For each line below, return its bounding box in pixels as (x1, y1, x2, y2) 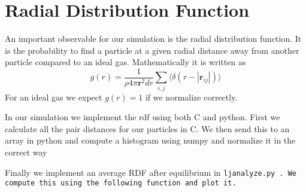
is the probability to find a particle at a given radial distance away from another (5, 44, 299, 56)
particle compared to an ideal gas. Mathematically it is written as (5, 56, 246, 68)
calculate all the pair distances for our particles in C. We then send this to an (5, 122, 290, 135)
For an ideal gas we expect (5, 90, 102, 103)
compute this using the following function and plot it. (5, 179, 237, 188)
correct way (5, 146, 47, 159)
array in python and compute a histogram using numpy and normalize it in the (5, 134, 296, 147)
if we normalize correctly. (145, 90, 238, 103)
